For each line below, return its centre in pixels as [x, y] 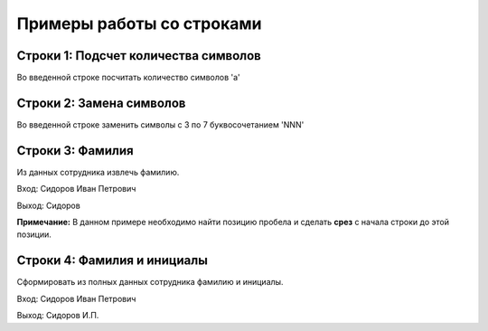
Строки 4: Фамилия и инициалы [112, 261]
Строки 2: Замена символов [101, 103]
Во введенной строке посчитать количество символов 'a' [129, 78]
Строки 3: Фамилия [75, 151]
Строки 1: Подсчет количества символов [139, 56]
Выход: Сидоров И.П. [58, 316]
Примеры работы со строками [139, 24]
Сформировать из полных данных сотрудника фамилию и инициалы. [150, 282]
